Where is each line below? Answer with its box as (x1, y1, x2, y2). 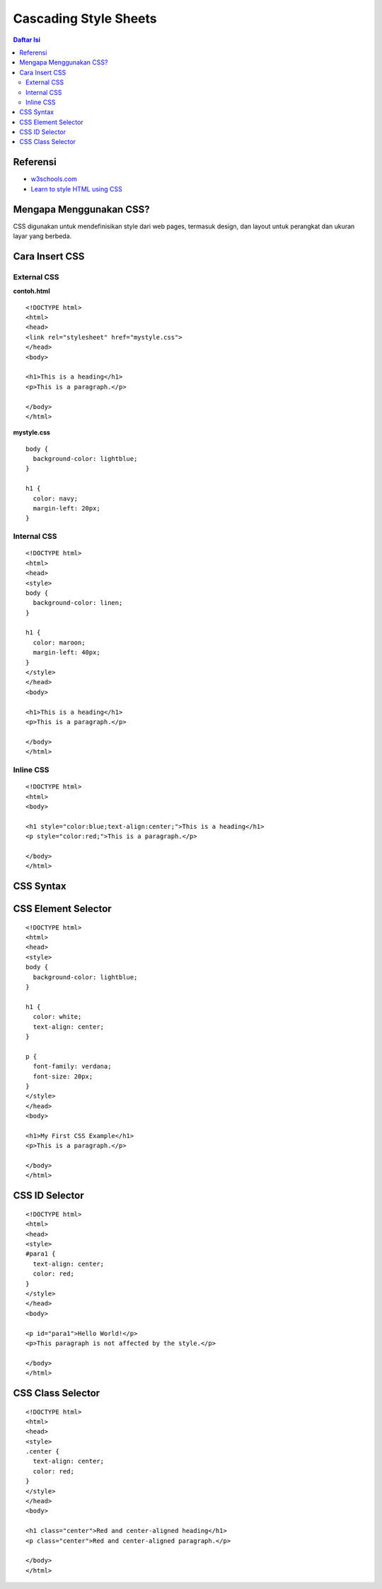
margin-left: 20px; (33, 504, 100, 513)
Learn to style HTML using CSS (30, 184, 123, 193)
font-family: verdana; (33, 1062, 112, 1071)
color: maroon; (33, 638, 86, 647)
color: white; (33, 1013, 82, 1021)
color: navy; (33, 494, 79, 503)
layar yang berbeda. (13, 232, 72, 240)
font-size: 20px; (33, 1072, 93, 1081)
